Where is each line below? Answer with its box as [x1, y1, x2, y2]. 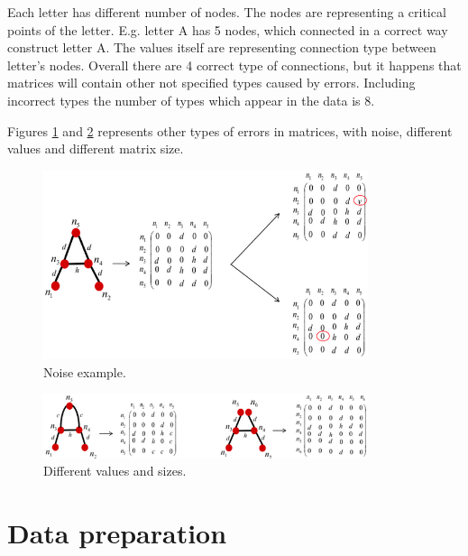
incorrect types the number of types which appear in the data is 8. [7, 90, 375, 109]
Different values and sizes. [43, 461, 187, 480]
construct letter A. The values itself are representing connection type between [7, 38, 436, 57]
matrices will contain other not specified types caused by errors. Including [7, 73, 416, 92]
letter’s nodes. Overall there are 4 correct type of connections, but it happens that [7, 55, 462, 74]
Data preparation [7, 514, 227, 551]
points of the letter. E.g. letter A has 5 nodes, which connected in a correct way [7, 20, 448, 39]
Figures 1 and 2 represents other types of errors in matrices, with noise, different [7, 121, 453, 140]
